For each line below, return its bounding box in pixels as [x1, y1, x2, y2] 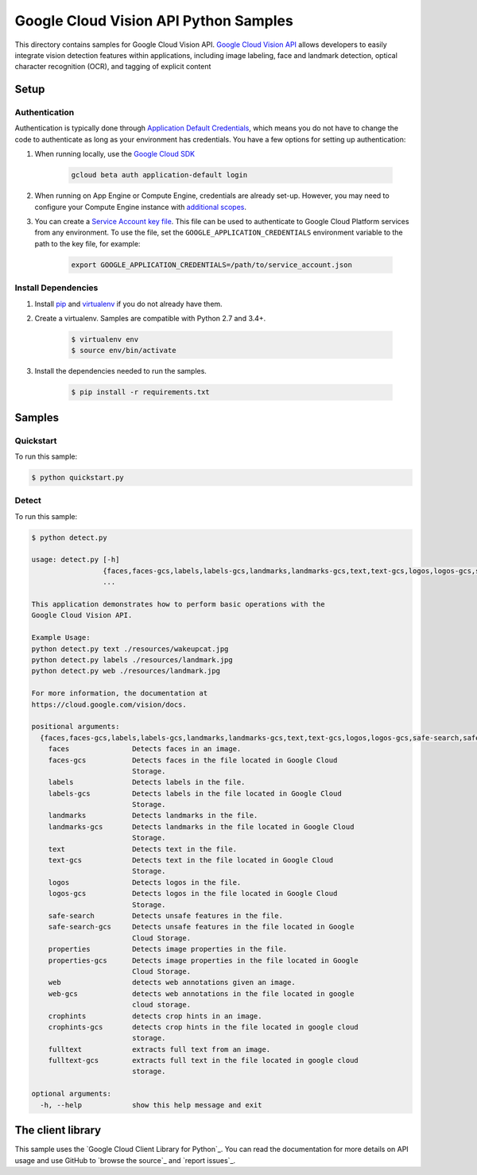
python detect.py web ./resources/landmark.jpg [31, 666, 220, 676]
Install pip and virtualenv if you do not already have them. [34, 299, 223, 308]
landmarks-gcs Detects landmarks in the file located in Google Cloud [48, 822, 355, 831]
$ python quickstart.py [31, 473, 125, 482]
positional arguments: [31, 722, 120, 731]
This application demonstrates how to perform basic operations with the [31, 600, 325, 609]
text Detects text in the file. [48, 844, 238, 854]
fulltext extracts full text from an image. [48, 1045, 271, 1053]
